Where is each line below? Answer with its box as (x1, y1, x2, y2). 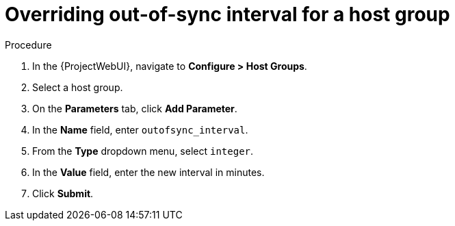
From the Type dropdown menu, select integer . (32, 145, 254, 157)
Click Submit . (32, 187, 94, 199)
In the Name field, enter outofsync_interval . (32, 123, 248, 136)
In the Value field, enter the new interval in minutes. (32, 166, 265, 178)
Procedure (5, 38, 52, 51)
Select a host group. (32, 81, 123, 93)
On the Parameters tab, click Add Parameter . (32, 102, 237, 114)
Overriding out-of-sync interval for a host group (5, 3, 450, 26)
